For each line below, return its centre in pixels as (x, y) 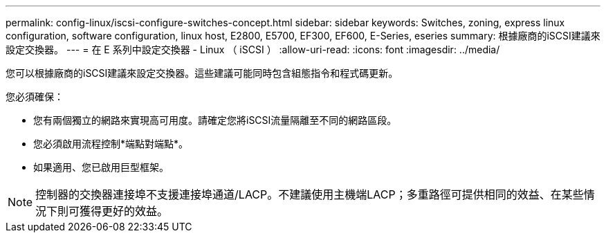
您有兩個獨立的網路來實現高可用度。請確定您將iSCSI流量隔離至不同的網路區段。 (215, 120)
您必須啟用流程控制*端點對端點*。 (111, 144)
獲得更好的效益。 (124, 211)
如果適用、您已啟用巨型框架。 (101, 167)
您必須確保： (35, 97)
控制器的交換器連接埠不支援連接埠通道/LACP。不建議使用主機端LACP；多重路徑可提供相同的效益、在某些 (310, 194)
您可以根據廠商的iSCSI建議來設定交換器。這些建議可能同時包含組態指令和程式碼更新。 (202, 73)
